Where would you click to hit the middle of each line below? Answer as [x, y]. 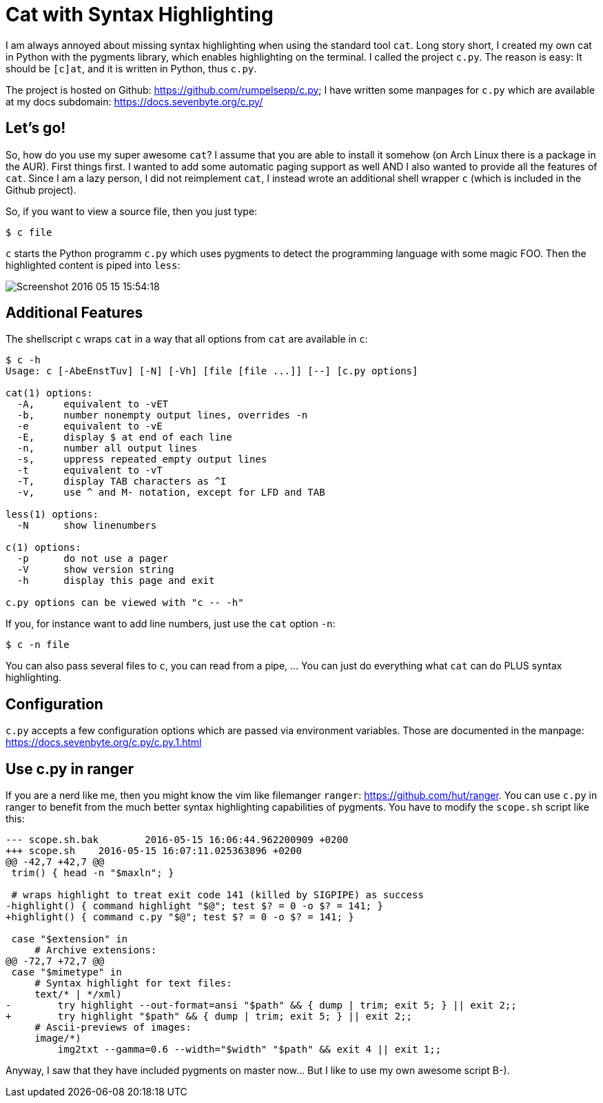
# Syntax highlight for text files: [133, 983]
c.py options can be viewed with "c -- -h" [125, 603]
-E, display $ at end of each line [124, 437]
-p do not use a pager [93, 559]
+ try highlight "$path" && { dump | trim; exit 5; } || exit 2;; [209, 1016]
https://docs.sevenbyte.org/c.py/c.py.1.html [104, 742]
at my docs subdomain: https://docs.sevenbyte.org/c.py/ [134, 101]
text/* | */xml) [78, 994]
